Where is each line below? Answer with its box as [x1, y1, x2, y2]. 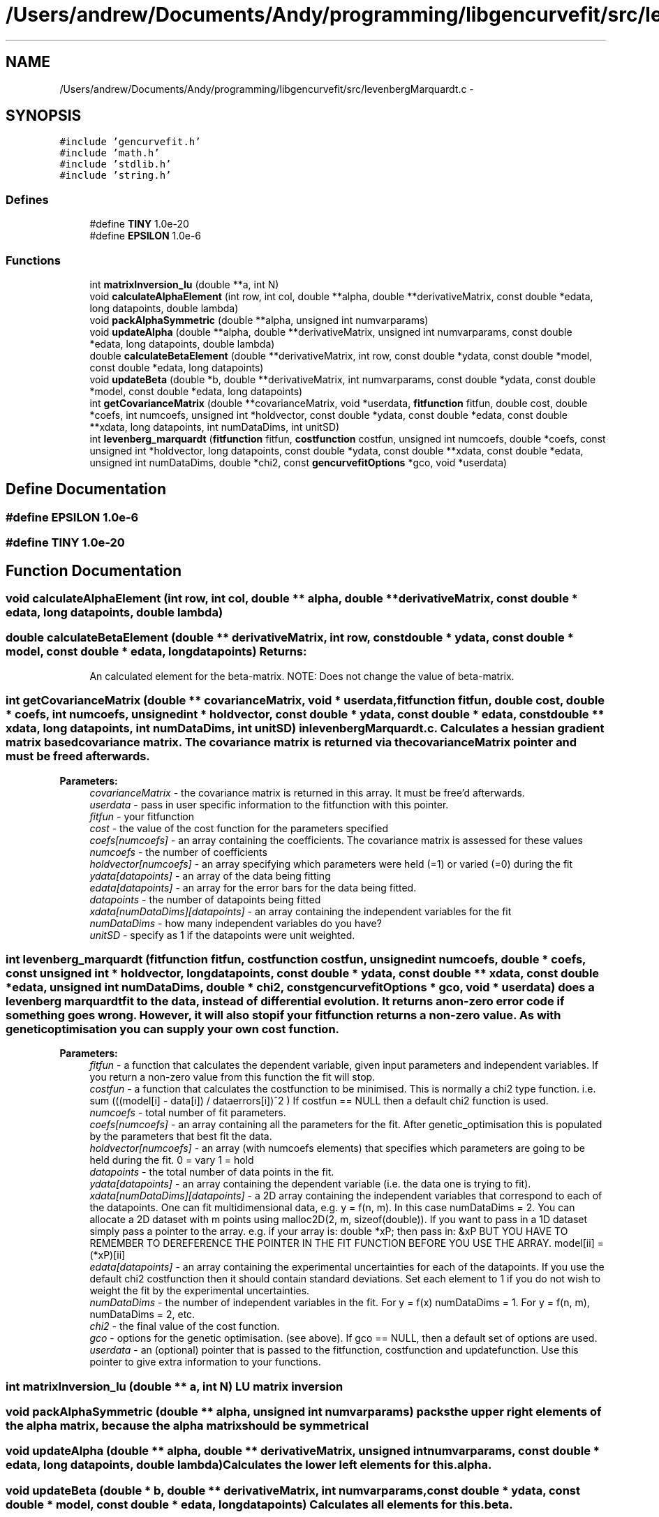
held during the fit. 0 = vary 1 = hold [89, 1154, 254, 1167]
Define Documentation [6, 480, 166, 498]
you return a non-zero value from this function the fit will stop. [89, 1071, 376, 1083]
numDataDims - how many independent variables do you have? [89, 917, 382, 929]
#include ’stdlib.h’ [59, 158, 172, 170]
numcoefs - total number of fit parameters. [89, 1107, 286, 1119]
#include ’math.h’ [59, 147, 160, 159]
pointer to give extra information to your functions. [89, 1356, 321, 1368]
